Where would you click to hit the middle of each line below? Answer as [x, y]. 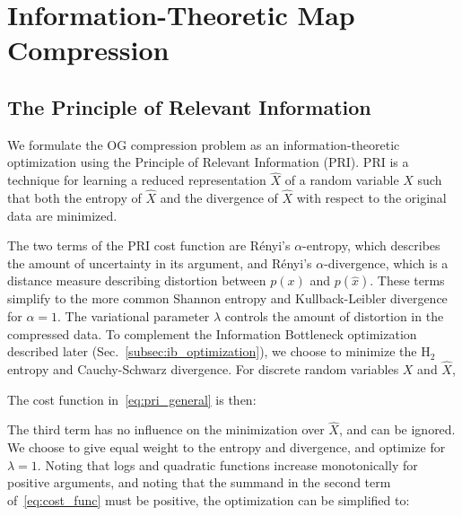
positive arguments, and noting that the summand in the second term [199, 482]
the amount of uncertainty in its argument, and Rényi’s [160, 262]
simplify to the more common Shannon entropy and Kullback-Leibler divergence [227, 298]
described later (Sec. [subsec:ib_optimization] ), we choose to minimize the [212, 351]
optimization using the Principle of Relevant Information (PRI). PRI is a [208, 162]
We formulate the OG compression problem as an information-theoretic [204, 144]
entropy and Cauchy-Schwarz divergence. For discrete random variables [203, 368]
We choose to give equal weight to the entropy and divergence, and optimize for [227, 446]
